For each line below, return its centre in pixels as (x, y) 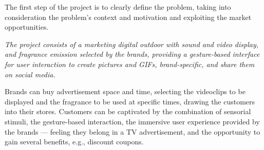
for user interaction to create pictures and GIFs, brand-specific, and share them (130, 64)
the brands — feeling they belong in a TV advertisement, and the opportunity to (133, 131)
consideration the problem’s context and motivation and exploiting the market (128, 17)
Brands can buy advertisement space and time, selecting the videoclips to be (125, 91)
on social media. (30, 74)
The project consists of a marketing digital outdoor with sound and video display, (131, 44)
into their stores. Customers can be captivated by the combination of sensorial (128, 111)
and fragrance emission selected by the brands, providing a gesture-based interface (132, 54)
